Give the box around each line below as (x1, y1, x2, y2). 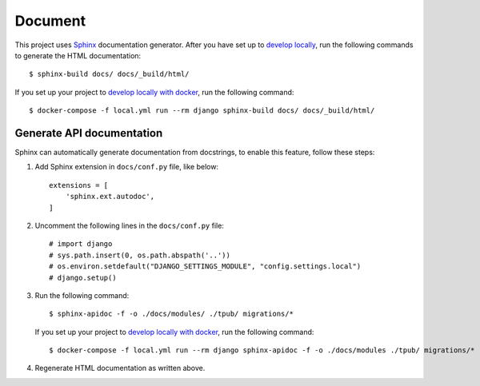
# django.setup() (49, 273, 117, 282)
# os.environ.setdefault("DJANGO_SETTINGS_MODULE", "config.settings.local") (49, 262, 362, 271)
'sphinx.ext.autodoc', (65, 192, 155, 201)
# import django (49, 240, 113, 249)
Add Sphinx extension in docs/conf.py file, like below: (34, 162, 219, 172)
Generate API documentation (14, 126, 163, 140)
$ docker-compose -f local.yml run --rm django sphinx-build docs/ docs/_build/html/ (29, 106, 375, 115)
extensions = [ (49, 181, 109, 189)
